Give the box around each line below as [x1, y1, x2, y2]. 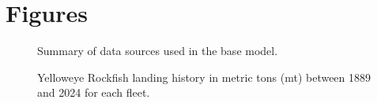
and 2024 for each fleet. [37, 84, 150, 101]
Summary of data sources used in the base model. [37, 42, 278, 59]
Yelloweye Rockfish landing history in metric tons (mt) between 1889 [37, 68, 371, 85]
